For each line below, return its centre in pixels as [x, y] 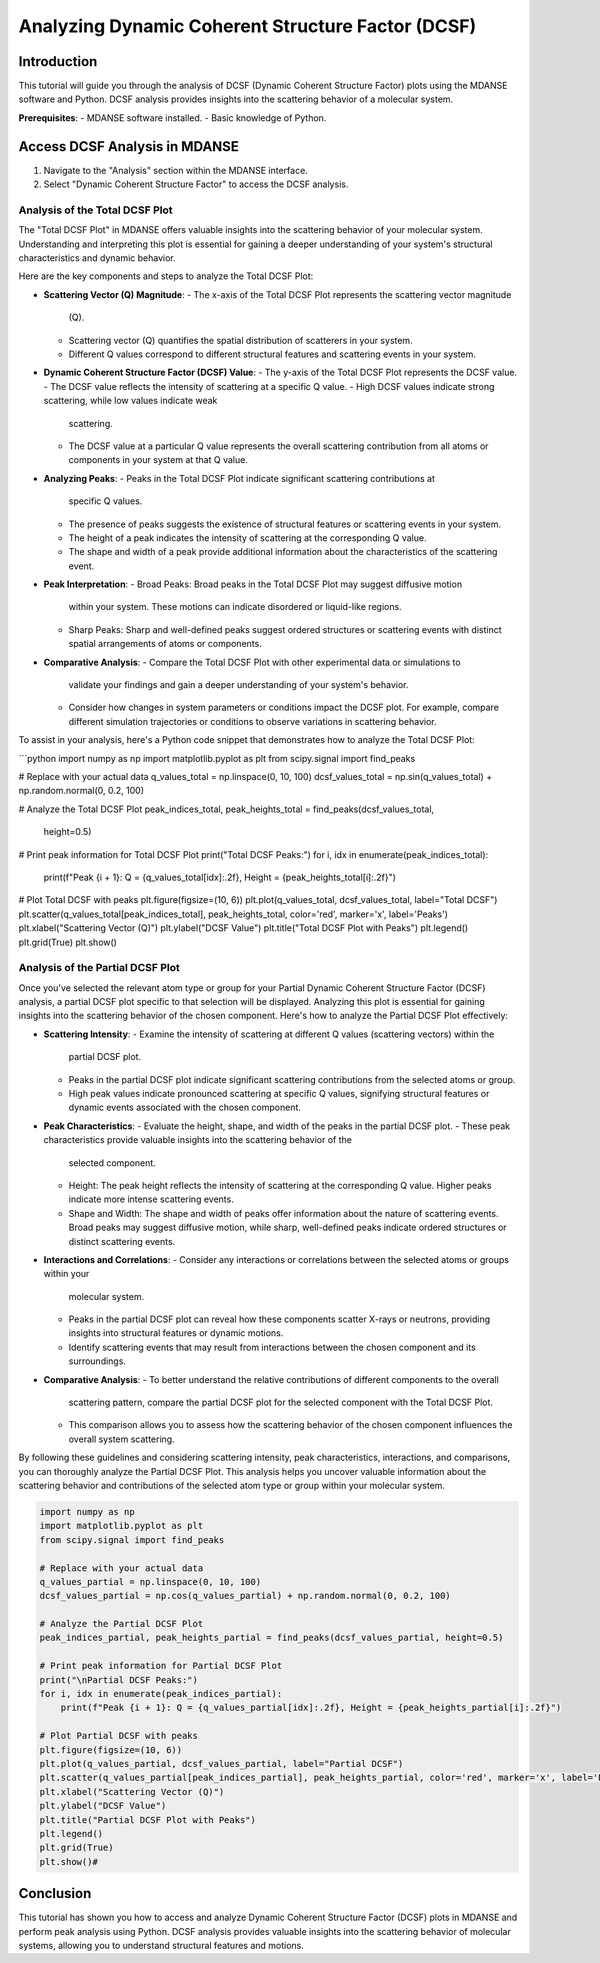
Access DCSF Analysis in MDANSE [129, 146]
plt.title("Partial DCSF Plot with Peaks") [148, 1819]
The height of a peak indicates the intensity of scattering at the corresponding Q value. [247, 537]
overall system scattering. [121, 1439]
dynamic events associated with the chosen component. [185, 1107]
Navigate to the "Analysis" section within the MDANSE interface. [176, 170]
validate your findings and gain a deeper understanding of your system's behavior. [238, 685]
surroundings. [97, 1361]
